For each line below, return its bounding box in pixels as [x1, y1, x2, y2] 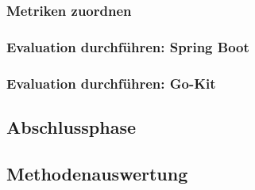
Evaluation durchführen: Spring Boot [6, 36, 249, 56]
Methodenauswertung [6, 161, 188, 185]
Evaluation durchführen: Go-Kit [6, 73, 216, 93]
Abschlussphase [6, 114, 137, 139]
